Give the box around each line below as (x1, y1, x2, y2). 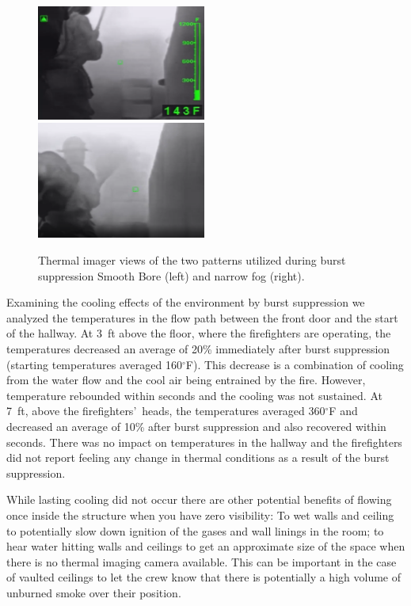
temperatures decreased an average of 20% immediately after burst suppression (6, 341, 390, 357)
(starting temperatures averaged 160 (6, 356, 182, 372)
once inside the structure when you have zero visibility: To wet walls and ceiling (6, 506, 394, 523)
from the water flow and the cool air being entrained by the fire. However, (6, 372, 366, 388)
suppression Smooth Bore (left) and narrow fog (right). (38, 267, 305, 284)
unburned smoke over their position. (6, 584, 181, 600)
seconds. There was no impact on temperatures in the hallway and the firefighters (6, 433, 402, 450)
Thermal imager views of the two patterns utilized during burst (38, 252, 346, 269)
